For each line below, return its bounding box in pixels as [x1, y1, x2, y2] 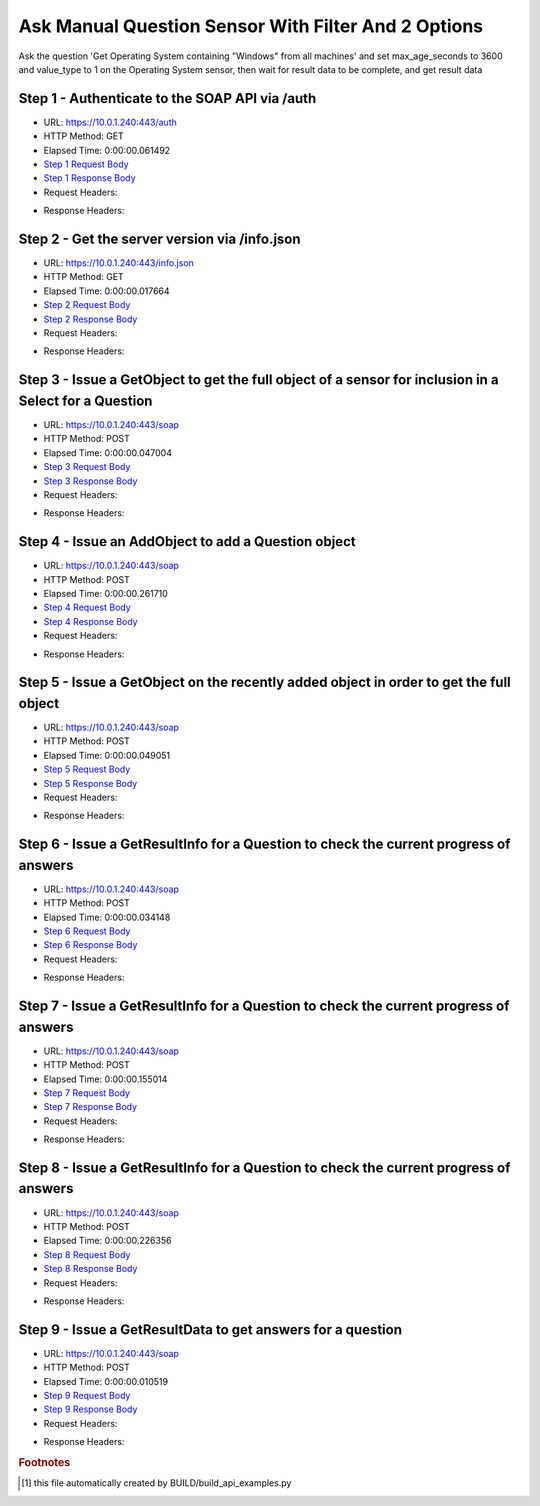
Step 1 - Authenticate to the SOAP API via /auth [18, 90, 317, 107]
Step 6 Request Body [43, 925, 131, 937]
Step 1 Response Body [43, 172, 136, 184]
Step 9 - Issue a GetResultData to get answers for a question [18, 1321, 403, 1338]
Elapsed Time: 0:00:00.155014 [43, 1073, 168, 1085]
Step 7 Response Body [43, 1101, 138, 1113]
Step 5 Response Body [43, 777, 138, 789]
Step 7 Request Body [43, 1086, 130, 1099]
